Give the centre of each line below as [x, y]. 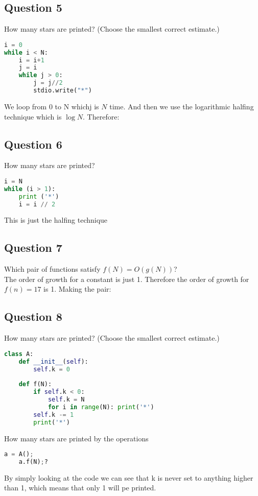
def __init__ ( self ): [53, 361]
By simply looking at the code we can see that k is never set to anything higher [129, 477]
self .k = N [66, 400]
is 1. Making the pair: [77, 289]
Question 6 [33, 144]
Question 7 [33, 247]
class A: [19, 354]
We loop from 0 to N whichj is [52, 106]
